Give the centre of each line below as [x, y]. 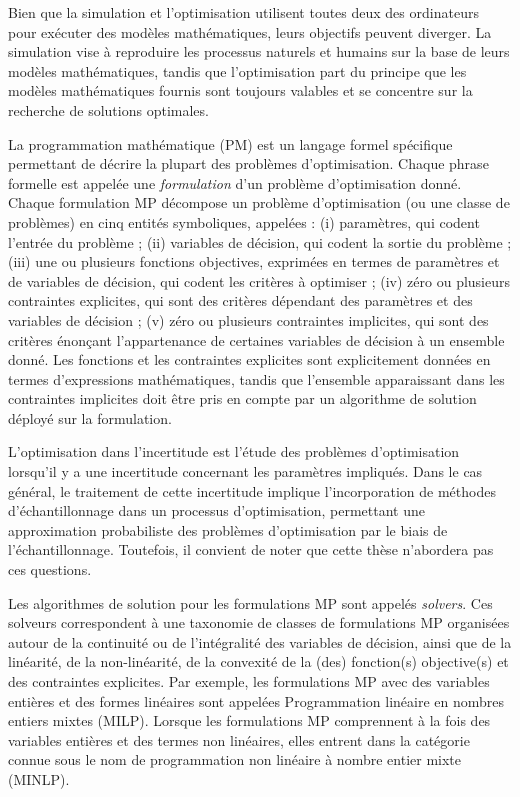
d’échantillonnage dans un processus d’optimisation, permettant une [217, 510]
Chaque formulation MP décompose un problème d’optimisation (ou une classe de [259, 202]
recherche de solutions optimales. [108, 109]
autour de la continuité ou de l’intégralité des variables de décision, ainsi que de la [260, 641]
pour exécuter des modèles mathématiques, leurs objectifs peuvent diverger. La [250, 31]
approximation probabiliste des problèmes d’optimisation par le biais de [228, 529]
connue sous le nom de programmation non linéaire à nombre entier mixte [234, 759]
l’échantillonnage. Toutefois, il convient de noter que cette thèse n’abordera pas [251, 549]
